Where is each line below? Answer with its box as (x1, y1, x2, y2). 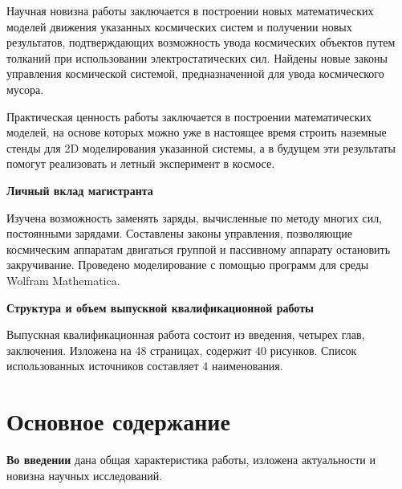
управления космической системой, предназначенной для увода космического (6, 65, 384, 82)
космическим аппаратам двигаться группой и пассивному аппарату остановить (6, 240, 391, 257)
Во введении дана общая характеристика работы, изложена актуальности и (6, 451, 376, 467)
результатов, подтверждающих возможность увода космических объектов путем (6, 34, 396, 51)
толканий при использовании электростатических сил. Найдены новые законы (6, 49, 388, 66)
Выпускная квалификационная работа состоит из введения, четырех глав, (6, 326, 365, 343)
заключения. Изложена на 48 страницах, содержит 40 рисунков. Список (6, 341, 357, 358)
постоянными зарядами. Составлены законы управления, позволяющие (6, 225, 353, 242)
